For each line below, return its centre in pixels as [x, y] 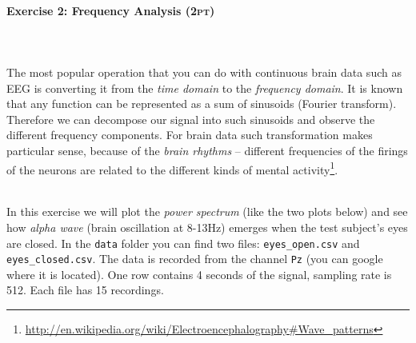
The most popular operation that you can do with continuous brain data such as [204, 72]
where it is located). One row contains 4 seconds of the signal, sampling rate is [199, 274]
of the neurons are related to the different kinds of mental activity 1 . [172, 168]
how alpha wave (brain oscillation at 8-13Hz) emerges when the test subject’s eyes [207, 227]
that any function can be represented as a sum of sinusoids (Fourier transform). [202, 104]
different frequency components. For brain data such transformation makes [190, 135]
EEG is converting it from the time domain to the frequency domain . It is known [205, 88]
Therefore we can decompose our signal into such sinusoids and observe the [191, 119]
